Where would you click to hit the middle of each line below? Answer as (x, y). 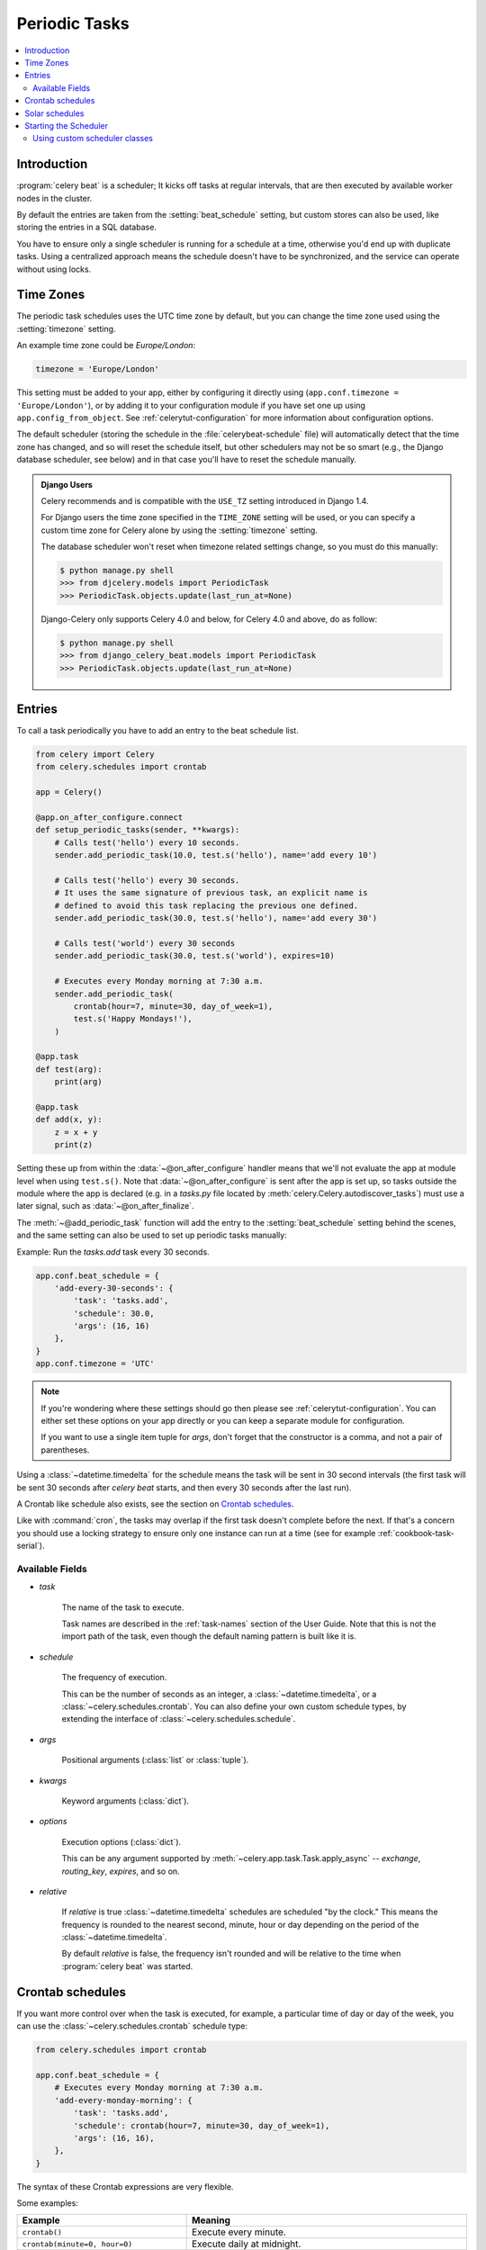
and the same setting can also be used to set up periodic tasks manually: (152, 1235)
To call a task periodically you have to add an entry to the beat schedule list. (157, 731)
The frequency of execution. (114, 1678)
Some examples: (47, 2203)
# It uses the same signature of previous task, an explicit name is (211, 893)
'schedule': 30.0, (114, 1313)
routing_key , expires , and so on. (121, 1871)
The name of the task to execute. (123, 1607)
